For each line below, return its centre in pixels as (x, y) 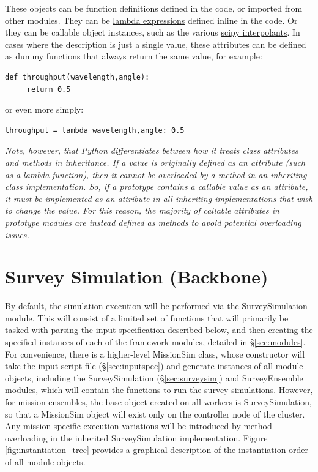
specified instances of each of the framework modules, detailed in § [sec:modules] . (155, 342)
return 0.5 (49, 89)
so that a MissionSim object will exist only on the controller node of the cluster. (155, 414)
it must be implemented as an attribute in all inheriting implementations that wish (159, 198)
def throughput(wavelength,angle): (77, 77)
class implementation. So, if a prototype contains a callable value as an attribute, (157, 186)
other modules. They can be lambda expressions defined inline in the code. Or (151, 20)
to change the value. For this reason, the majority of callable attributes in (142, 210)
